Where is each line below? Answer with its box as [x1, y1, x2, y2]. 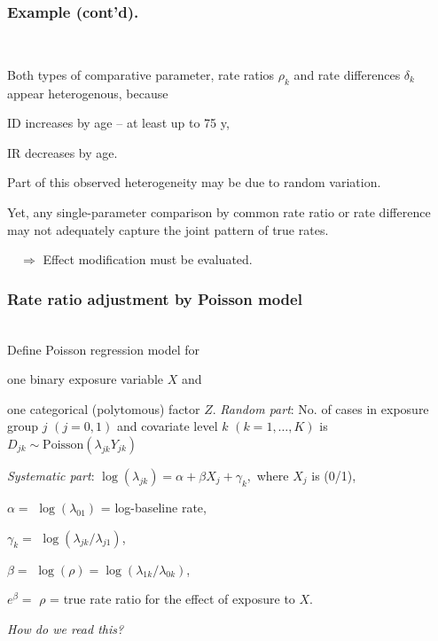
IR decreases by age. [7, 143, 118, 161]
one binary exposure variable [7, 370, 163, 388]
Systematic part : [7, 465, 95, 484]
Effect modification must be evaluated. [43, 250, 253, 269]
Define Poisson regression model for [7, 340, 200, 358]
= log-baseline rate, [100, 497, 207, 516]
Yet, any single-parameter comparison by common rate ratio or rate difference [7, 202, 431, 221]
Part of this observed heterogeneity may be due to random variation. [7, 173, 381, 192]
